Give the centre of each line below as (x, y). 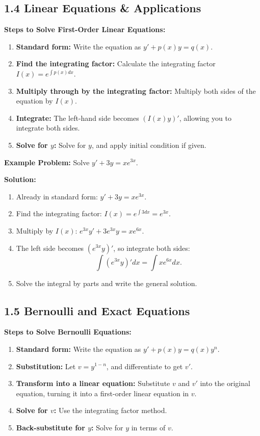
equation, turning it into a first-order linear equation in (102, 393)
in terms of (148, 427)
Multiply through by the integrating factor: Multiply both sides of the (136, 91)
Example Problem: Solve (47, 162)
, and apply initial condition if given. (149, 145)
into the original (225, 383)
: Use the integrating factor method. (110, 410)
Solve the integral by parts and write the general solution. (107, 283)
